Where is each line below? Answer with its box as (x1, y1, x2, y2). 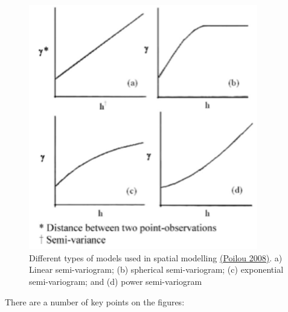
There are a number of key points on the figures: (5, 295, 185, 308)
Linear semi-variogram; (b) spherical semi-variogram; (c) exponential (29, 263, 284, 276)
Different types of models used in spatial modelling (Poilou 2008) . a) (29, 251, 283, 264)
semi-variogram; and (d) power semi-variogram (29, 275, 202, 288)
